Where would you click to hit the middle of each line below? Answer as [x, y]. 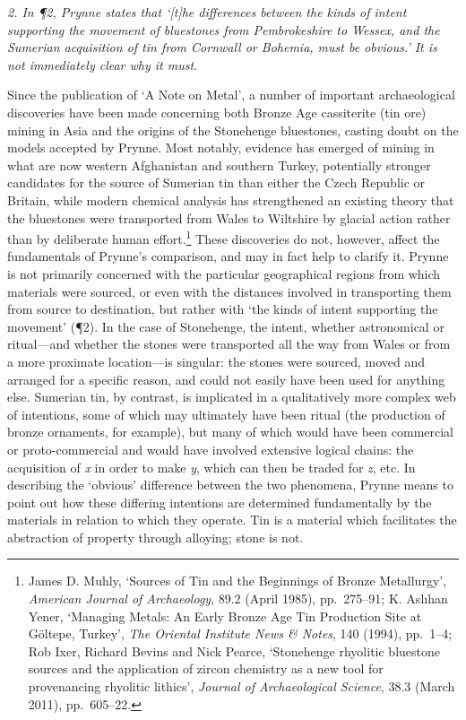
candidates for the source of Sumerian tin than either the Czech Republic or [216, 182]
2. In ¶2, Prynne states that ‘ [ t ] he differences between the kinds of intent [207, 12]
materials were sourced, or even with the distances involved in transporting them [229, 291]
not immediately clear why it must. [103, 64]
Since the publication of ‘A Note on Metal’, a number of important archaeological [231, 95]
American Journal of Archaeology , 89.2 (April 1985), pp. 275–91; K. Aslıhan [238, 599]
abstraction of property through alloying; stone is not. [155, 537]
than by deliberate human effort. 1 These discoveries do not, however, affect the [224, 237]
